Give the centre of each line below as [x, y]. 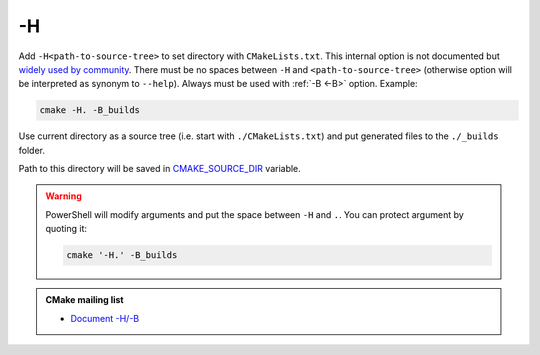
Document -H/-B [105, 318]
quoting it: [66, 229]
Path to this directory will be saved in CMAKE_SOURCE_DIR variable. [160, 169]
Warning [63, 196]
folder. [31, 150]
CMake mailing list [84, 300]
